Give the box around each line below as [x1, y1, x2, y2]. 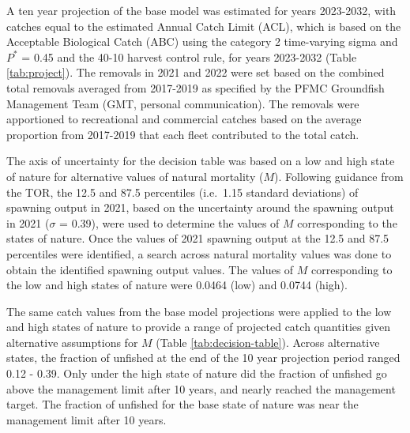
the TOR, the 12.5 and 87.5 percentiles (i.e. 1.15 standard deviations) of [6, 183, 359, 200]
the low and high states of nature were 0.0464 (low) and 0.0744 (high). [6, 277, 348, 293]
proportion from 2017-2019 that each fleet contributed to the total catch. [6, 126, 359, 142]
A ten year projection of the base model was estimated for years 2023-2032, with [6, 2, 397, 18]
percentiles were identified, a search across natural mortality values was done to [6, 245, 392, 262]
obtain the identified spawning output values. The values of [6, 261, 294, 277]
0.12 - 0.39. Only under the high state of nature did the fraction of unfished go [6, 365, 387, 382]
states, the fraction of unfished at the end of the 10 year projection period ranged [6, 349, 401, 366]
